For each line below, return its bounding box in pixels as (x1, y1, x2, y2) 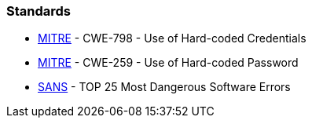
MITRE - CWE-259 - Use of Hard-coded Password (38, 56, 299, 70)
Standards (6, 3, 72, 19)
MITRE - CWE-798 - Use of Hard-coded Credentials (38, 31, 306, 46)
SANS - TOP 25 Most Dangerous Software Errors (38, 80, 291, 94)
